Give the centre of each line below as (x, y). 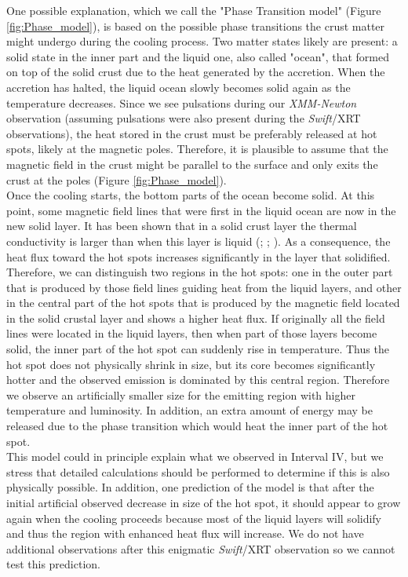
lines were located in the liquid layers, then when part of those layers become (192, 333)
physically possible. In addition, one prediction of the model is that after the (190, 487)
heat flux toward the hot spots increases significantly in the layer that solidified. (199, 256)
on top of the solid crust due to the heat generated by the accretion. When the (196, 72)
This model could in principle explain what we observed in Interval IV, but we (195, 456)
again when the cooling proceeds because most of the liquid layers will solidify (194, 518)
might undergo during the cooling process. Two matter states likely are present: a (202, 41)
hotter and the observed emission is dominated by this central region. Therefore (198, 380)
